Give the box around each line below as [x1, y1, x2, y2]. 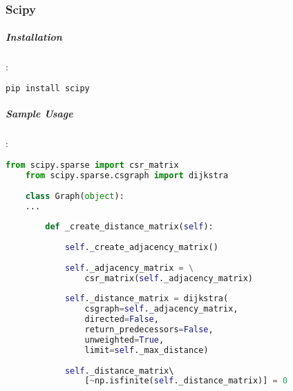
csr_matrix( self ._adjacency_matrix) [84, 273, 253, 283]
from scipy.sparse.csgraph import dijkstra [25, 170, 229, 180]
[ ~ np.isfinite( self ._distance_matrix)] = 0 [84, 376, 288, 386]
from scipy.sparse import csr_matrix [6, 160, 179, 171]
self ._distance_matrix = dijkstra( [64, 294, 229, 304]
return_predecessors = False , [84, 325, 214, 335]
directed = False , [84, 314, 159, 325]
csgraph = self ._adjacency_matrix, [84, 304, 238, 314]
